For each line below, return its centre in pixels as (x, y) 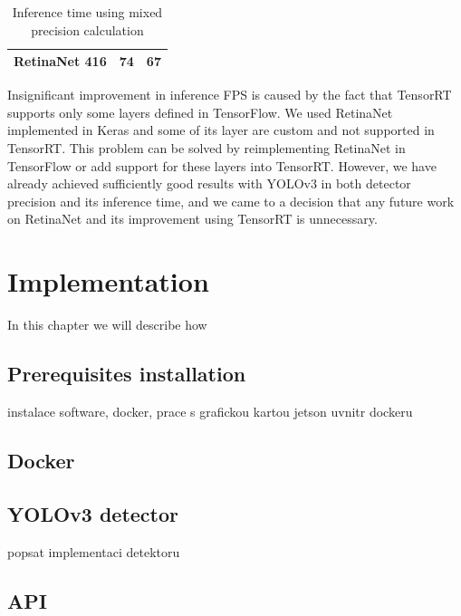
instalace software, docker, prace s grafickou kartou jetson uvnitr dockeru (210, 411)
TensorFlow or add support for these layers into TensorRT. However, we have (222, 165)
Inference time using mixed (87, 12)
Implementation (108, 281)
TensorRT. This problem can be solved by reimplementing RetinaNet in (206, 148)
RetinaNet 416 (60, 61)
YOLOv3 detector (93, 513)
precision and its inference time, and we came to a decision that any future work (231, 201)
